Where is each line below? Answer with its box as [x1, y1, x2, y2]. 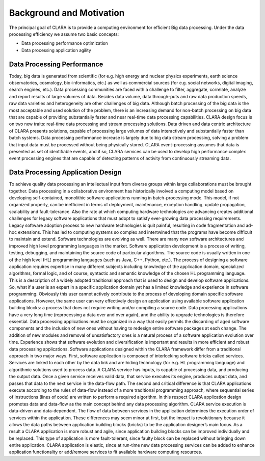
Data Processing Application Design [9, 168, 122, 177]
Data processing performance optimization [21, 40, 108, 46]
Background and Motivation [9, 7, 125, 18]
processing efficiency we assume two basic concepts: [9, 31, 119, 37]
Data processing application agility [21, 47, 92, 53]
